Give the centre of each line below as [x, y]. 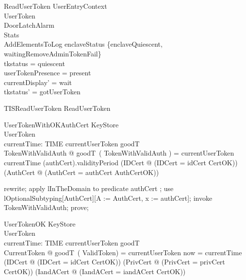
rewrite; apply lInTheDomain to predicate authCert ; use [89, 188]
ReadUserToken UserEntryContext [56, 6]
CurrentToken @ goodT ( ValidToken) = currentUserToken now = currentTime [123, 252]
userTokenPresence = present [48, 73]
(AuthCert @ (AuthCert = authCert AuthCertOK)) [82, 172]
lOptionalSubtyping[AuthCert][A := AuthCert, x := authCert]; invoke [108, 198]
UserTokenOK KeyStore [40, 223]
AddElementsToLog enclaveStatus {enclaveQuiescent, [83, 44]
